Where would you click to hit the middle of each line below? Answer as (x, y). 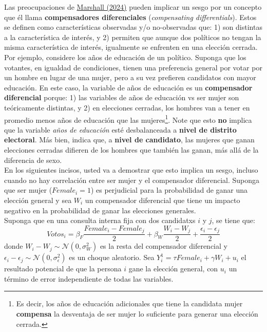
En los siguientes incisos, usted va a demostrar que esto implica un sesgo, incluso (131, 170)
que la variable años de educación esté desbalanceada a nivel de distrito (120, 129)
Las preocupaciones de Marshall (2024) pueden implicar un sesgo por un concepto (133, 7)
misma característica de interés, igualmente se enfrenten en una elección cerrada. (131, 47)
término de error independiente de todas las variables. (89, 278)
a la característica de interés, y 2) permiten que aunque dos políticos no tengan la (133, 37)
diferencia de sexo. (33, 160)
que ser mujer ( (28, 190)
